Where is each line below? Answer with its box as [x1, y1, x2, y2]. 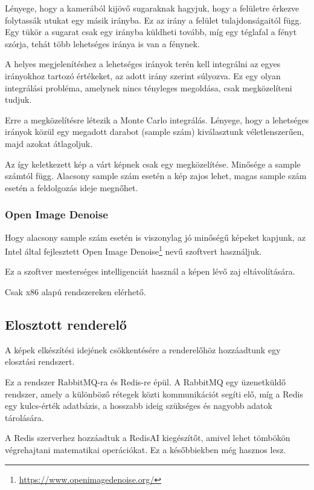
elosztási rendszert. [5, 355, 75, 368]
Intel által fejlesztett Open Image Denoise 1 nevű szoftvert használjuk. [5, 243, 262, 257]
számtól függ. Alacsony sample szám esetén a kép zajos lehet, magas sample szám [5, 169, 307, 182]
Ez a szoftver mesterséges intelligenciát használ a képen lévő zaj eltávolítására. [5, 265, 295, 278]
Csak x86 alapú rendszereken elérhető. [5, 285, 146, 298]
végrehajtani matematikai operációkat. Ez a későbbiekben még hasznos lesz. [5, 443, 286, 456]
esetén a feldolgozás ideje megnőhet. [5, 181, 138, 194]
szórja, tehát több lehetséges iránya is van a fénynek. [5, 37, 200, 50]
